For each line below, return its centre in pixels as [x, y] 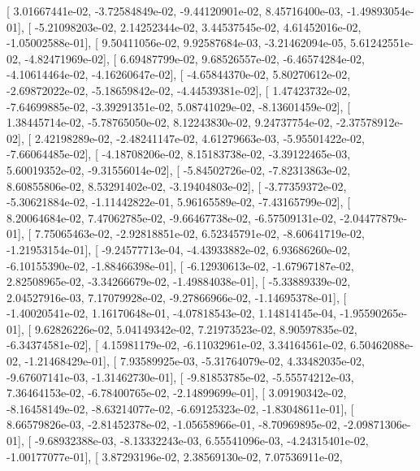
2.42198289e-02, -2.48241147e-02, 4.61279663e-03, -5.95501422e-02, [199, 138]
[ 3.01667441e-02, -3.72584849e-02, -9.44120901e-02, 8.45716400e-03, [175, 11]
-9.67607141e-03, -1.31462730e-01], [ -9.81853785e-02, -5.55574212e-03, [180, 376]
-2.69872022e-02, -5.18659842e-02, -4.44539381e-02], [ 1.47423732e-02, [179, 90]
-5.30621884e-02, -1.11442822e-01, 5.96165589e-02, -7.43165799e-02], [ [179, 202]
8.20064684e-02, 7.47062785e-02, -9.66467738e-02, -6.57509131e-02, [171, 217]
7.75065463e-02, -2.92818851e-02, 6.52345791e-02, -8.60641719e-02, [199, 233]
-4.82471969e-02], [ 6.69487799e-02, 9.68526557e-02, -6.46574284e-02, [195, 58]
